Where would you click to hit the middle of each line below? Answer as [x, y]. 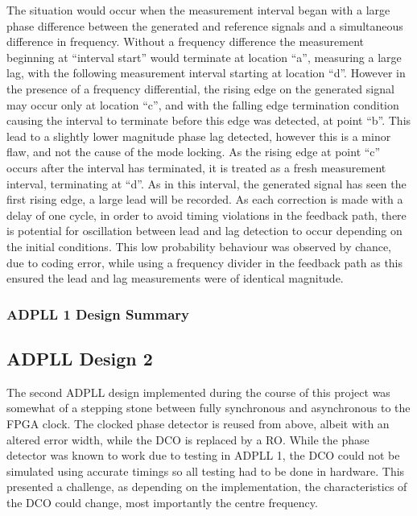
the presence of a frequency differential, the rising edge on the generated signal [200, 88]
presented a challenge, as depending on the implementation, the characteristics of [207, 487]
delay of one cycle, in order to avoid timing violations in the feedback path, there [206, 215]
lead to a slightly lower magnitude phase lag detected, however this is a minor [199, 136]
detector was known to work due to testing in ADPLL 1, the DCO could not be [203, 455]
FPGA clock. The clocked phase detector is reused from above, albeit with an [198, 423]
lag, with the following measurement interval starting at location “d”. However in [206, 73]
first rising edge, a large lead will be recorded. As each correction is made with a [205, 199]
